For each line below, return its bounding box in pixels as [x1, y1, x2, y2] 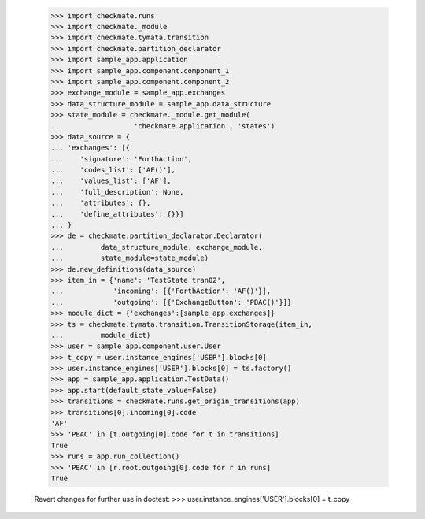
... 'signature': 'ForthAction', [50, 154, 193, 163]
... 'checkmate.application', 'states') [50, 121, 275, 130]
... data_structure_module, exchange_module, [50, 243, 263, 251]
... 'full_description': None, [50, 187, 184, 196]
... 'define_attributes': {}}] [50, 209, 184, 218]
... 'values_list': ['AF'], [50, 176, 172, 185]
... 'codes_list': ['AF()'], [50, 165, 176, 175]
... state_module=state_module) [50, 254, 209, 263]
